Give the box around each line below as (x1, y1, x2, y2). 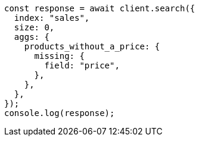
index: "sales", (14, 13, 90, 23)
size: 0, (14, 23, 55, 32)
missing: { (34, 51, 85, 61)
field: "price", (44, 61, 120, 70)
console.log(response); (4, 108, 115, 118)
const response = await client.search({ (4, 4, 195, 13)
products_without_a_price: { (24, 42, 160, 51)
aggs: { (14, 32, 49, 42)
